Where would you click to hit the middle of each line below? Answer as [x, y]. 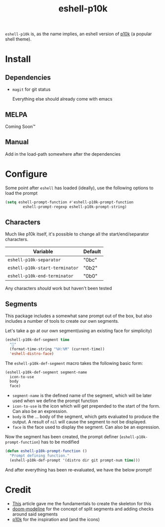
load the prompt [21, 193]
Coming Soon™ [20, 126]
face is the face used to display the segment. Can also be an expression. [86, 427]
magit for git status [31, 89]
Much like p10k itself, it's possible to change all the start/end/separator [77, 234]
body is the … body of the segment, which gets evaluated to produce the [86, 416]
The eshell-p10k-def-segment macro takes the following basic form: [74, 363]
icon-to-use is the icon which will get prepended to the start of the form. [86, 406]
